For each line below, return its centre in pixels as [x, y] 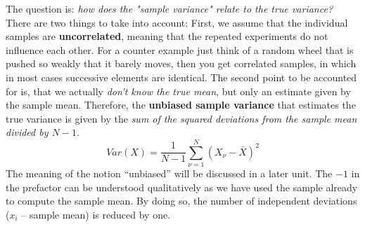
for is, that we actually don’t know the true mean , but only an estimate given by [178, 91]
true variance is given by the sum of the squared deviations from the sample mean [181, 118]
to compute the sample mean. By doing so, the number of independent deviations [181, 201]
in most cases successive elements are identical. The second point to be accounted [181, 77]
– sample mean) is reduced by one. [96, 214]
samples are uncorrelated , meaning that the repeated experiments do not [167, 36]
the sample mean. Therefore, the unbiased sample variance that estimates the [181, 105]
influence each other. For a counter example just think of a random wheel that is [180, 49]
